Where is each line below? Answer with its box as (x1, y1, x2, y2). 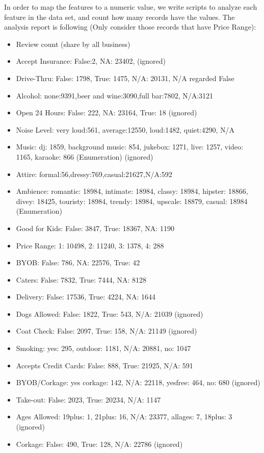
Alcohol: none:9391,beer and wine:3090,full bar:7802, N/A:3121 (16, 90, 214, 100)
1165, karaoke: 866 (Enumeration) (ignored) (16, 151, 153, 162)
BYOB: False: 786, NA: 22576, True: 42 (16, 257, 140, 268)
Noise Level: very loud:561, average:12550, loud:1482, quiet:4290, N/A (16, 124, 234, 135)
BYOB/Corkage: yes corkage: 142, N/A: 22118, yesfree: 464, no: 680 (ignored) (16, 377, 260, 388)
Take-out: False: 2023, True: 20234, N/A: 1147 (16, 394, 161, 405)
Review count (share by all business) (16, 38, 130, 49)
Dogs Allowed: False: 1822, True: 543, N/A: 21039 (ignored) (16, 308, 203, 319)
